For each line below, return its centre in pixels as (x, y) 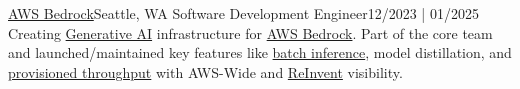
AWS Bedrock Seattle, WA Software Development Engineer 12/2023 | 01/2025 (243, 13)
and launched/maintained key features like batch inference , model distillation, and (260, 52)
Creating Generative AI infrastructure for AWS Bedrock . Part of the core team (250, 32)
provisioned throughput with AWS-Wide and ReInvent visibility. (205, 71)
